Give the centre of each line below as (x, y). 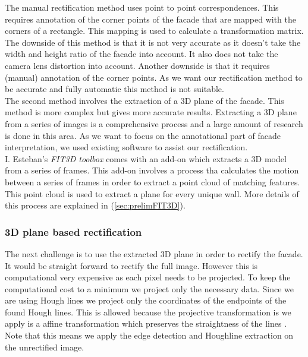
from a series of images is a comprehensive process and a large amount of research (154, 123)
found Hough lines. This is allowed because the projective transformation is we (148, 312)
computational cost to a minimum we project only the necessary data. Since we (149, 288)
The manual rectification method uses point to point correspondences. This (142, 7)
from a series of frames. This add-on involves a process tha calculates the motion (152, 170)
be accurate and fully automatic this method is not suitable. (114, 89)
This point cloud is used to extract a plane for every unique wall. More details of (152, 193)
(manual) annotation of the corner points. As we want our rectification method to (154, 77)
